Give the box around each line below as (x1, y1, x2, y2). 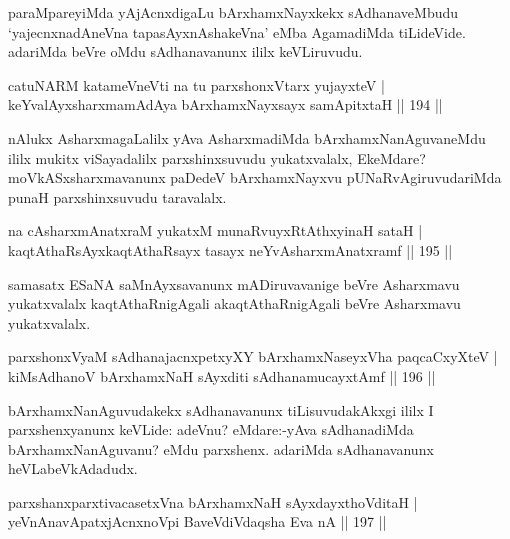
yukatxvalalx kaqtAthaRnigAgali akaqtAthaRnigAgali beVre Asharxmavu (8, 293, 461, 314)
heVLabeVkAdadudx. (8, 458, 138, 479)
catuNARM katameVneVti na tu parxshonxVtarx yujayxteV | (8, 74, 385, 95)
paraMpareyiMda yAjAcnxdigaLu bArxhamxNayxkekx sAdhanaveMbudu (8, 2, 459, 22)
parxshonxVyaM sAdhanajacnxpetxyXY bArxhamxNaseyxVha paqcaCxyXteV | (8, 346, 498, 367)
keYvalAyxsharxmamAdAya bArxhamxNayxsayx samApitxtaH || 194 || (8, 94, 443, 115)
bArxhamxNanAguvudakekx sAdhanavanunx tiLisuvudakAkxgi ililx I (8, 399, 434, 420)
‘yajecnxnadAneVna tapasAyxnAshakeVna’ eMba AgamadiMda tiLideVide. (8, 21, 466, 42)
